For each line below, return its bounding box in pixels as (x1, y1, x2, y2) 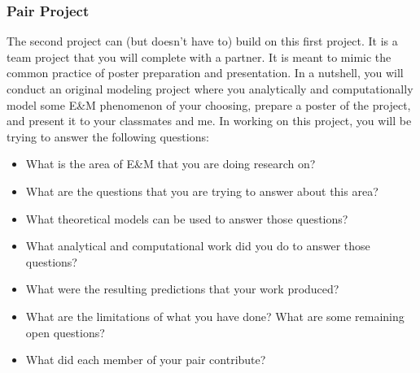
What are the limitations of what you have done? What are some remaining (25, 307, 405, 324)
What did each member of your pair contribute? (25, 351, 266, 368)
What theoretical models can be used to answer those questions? (25, 210, 348, 227)
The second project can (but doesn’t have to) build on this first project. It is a (7, 33, 398, 50)
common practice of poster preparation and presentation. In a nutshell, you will (7, 64, 404, 81)
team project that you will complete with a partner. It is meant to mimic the (7, 48, 392, 65)
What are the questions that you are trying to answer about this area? (25, 182, 378, 199)
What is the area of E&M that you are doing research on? (25, 155, 316, 172)
